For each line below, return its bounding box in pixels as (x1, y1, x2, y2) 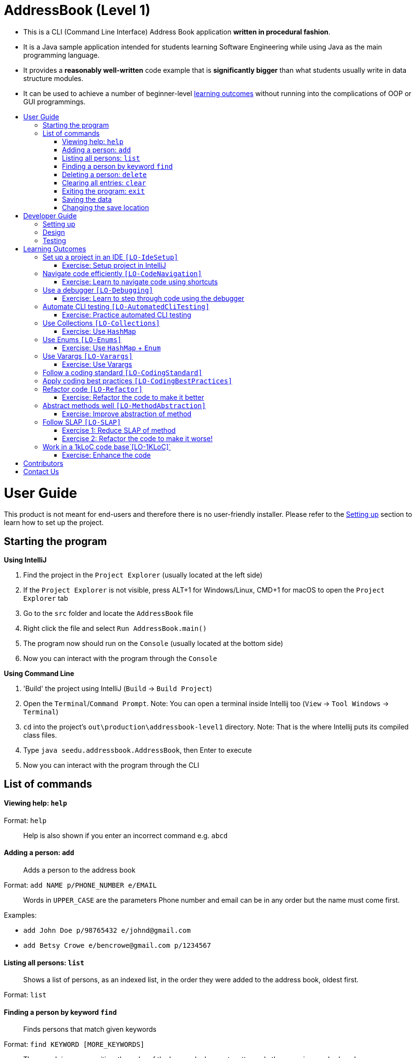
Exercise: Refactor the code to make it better (62, 393, 204, 401)
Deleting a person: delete (62, 170, 147, 179)
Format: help (4, 816, 46, 825)
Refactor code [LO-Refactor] (43, 384, 143, 393)
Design (43, 228, 65, 236)
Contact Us (23, 467, 59, 476)
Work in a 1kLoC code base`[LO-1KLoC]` (43, 442, 171, 451)
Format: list (4, 991, 46, 999)
